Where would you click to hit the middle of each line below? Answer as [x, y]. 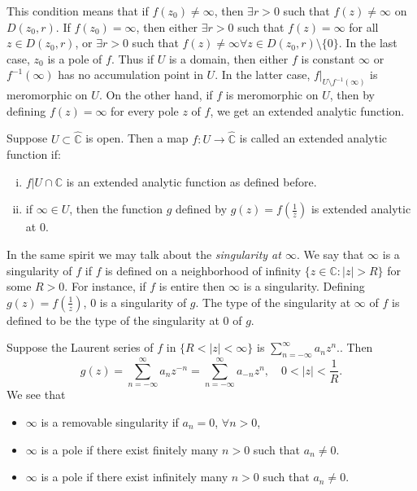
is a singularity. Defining [304, 286]
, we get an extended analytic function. [307, 110]
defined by [202, 209]
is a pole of [75, 58]
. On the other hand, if [156, 95]
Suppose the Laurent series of [80, 347]
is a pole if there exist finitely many [130, 449]
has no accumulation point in [130, 75]
